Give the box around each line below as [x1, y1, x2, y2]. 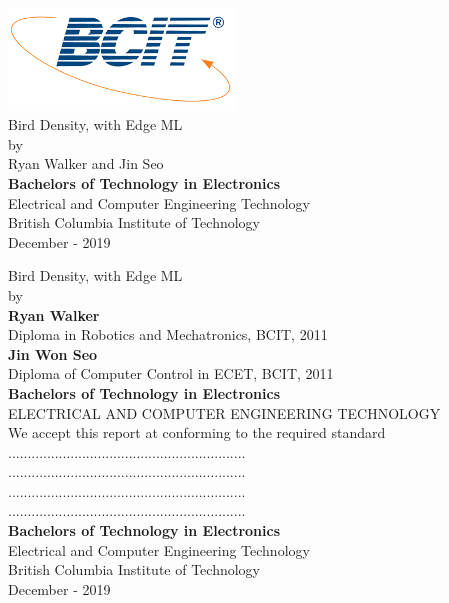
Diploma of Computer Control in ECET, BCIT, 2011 [8, 363, 334, 384]
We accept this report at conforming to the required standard [8, 422, 386, 443]
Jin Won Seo [8, 343, 98, 364]
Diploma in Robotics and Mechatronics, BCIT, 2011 [8, 324, 328, 345]
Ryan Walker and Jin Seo [8, 153, 164, 174]
